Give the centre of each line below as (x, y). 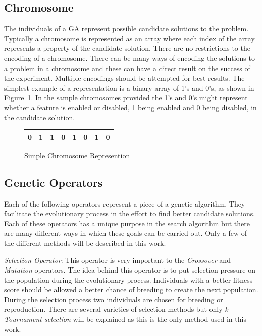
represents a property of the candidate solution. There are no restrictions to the (127, 48)
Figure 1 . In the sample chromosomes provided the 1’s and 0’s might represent (126, 97)
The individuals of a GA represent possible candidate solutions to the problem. (126, 28)
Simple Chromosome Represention (77, 155)
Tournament (23, 319)
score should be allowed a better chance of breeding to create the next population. (131, 289)
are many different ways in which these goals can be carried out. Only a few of (126, 233)
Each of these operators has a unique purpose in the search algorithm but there (127, 223)
